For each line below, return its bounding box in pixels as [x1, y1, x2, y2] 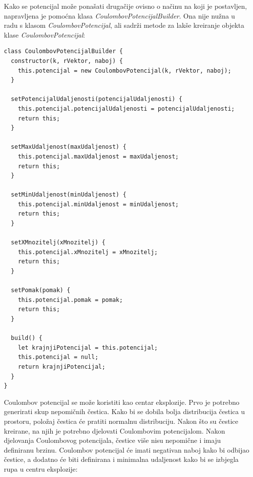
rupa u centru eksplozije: [4, 463, 78, 474]
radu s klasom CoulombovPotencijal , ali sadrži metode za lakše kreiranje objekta [4, 20, 245, 30]
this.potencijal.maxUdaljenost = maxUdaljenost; [18, 153, 179, 160]
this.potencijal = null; [18, 354, 99, 361]
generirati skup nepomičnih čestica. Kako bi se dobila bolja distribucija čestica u [4, 406, 245, 417]
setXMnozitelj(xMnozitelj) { [11, 239, 105, 246]
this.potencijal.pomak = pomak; [18, 296, 123, 303]
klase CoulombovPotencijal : [4, 29, 85, 40]
